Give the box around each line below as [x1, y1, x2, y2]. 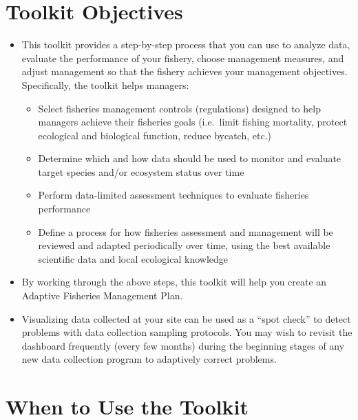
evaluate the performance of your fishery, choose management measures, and [21, 50, 344, 65]
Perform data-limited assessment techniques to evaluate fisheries [38, 188, 309, 202]
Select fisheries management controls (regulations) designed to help [38, 101, 321, 115]
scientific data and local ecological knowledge [38, 251, 228, 266]
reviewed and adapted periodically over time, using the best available [38, 238, 330, 252]
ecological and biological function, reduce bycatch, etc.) [38, 128, 271, 142]
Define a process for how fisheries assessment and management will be [38, 224, 333, 239]
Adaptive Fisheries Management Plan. [21, 288, 183, 303]
